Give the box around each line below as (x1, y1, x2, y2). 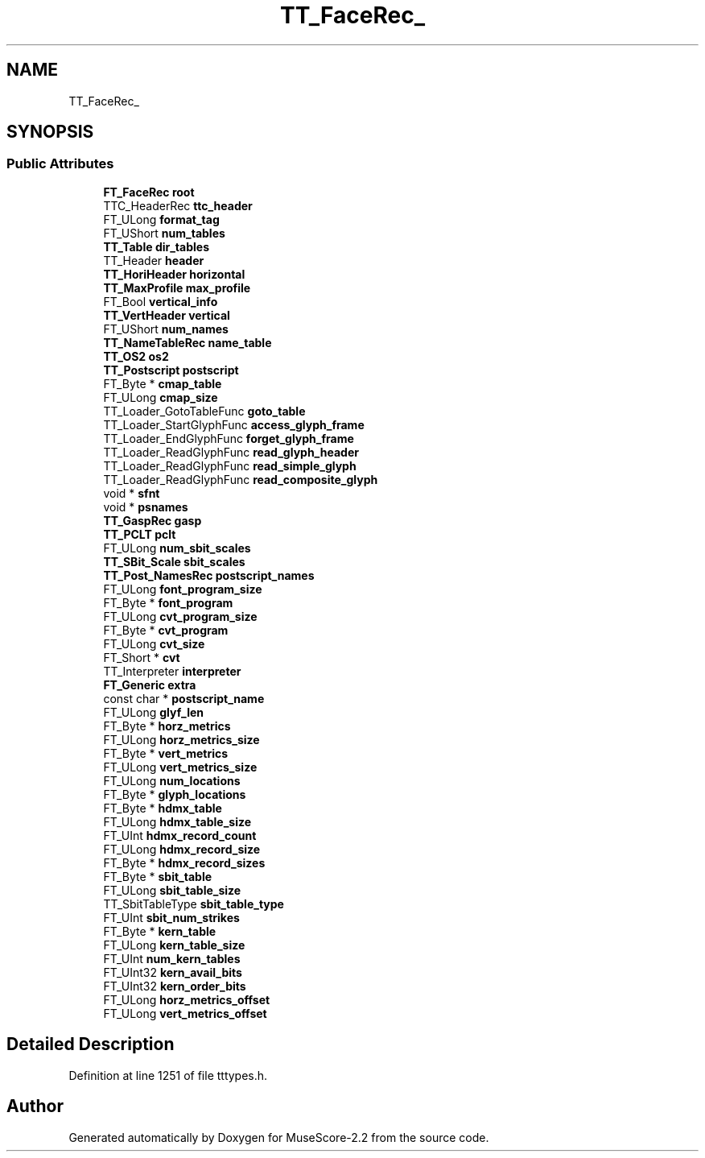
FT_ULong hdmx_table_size (103, 814, 252, 829)
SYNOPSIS (6, 122, 94, 143)
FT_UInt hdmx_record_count (103, 828, 257, 842)
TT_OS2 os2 (103, 349, 169, 363)
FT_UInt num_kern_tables (103, 951, 241, 966)
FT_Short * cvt (103, 650, 180, 664)
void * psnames (103, 499, 188, 514)
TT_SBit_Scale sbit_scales (103, 554, 245, 569)
